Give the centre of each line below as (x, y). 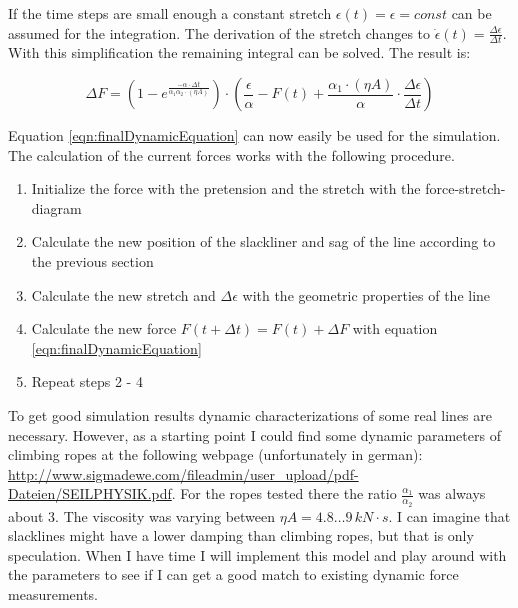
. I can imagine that (449, 515)
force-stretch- (465, 188)
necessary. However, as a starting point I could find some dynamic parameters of (254, 434)
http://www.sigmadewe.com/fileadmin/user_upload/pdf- (183, 473)
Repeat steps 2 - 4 (87, 381)
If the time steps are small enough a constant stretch (170, 13)
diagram (56, 207)
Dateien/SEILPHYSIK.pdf (90, 493)
